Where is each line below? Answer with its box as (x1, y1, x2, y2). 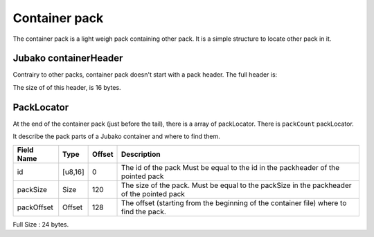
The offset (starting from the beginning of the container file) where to (121, 198, 347, 207)
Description (121, 149, 161, 159)
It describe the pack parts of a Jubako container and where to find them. (12, 132, 221, 141)
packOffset (17, 202, 53, 212)
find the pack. (121, 207, 166, 216)
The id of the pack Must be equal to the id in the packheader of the (121, 162, 340, 172)
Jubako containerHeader (12, 53, 123, 64)
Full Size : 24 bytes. (12, 220, 69, 228)
